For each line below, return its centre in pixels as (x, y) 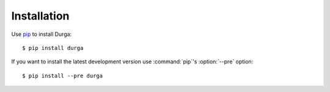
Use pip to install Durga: (42, 34)
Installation (40, 16)
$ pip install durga (53, 48)
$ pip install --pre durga (63, 76)
